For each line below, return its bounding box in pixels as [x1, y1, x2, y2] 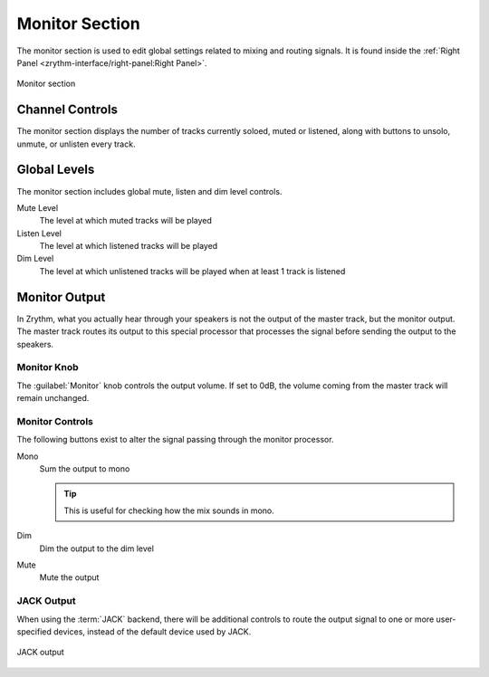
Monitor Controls [16, 415, 94, 427]
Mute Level [16, 202, 59, 213]
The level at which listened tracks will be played [39, 241, 218, 252]
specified [16, 625, 52, 637]
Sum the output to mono [39, 463, 130, 474]
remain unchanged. [16, 393, 90, 404]
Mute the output [39, 572, 100, 583]
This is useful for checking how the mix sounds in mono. [63, 505, 275, 516]
